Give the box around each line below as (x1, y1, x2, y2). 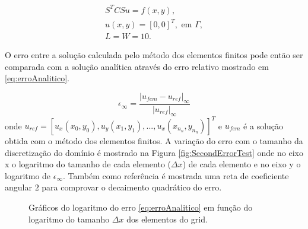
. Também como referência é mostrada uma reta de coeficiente (62, 169, 289, 182)
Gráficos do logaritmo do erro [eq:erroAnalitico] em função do (28, 201, 253, 213)
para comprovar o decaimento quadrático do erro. (42, 181, 222, 193)
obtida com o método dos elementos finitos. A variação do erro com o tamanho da (5, 135, 303, 147)
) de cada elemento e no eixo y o (182, 158, 301, 170)
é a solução (243, 119, 284, 131)
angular (5, 181, 32, 193)
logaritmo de (5, 169, 51, 182)
